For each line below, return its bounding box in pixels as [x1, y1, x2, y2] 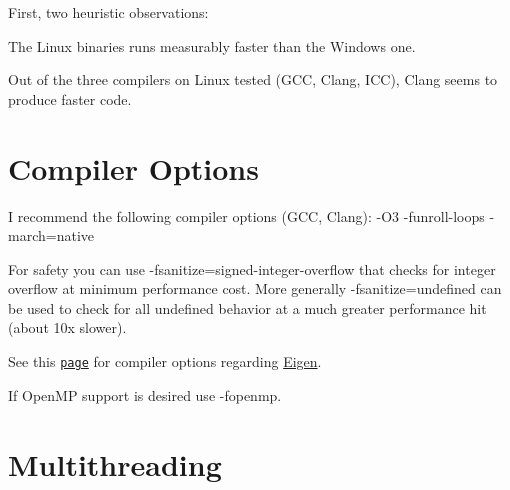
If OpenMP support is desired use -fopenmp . [8, 384, 282, 405]
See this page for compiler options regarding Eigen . [8, 351, 322, 372]
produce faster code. [8, 88, 132, 109]
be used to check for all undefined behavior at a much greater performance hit [8, 297, 487, 318]
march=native [8, 225, 94, 246]
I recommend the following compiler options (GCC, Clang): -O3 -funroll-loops [8, 205, 485, 226]
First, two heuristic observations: [8, 2, 209, 22]
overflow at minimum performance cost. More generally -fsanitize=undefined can [8, 278, 502, 299]
